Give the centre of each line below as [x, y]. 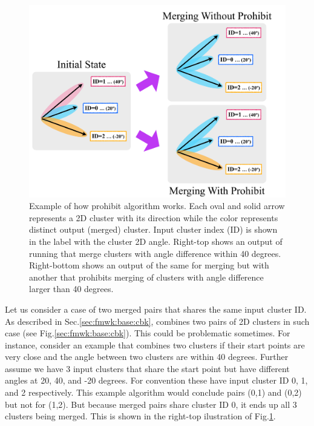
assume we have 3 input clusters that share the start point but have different [147, 368]
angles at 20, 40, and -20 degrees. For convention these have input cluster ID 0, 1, [156, 380]
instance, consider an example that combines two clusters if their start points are [155, 344]
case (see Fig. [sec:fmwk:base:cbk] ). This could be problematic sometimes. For [148, 333]
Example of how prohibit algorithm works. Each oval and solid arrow [157, 206]
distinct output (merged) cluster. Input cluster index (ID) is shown [153, 229]
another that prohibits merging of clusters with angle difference [146, 277]
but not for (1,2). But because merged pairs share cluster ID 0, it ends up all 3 [151, 404]
